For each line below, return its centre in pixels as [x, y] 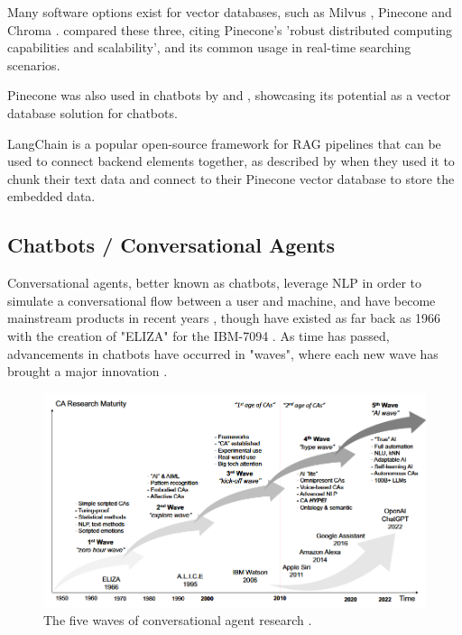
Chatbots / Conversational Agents [171, 245]
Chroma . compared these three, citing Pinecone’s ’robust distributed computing [230, 29]
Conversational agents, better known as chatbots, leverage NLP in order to [214, 283]
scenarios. [34, 64]
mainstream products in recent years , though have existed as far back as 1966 [224, 318]
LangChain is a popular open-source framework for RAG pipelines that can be [224, 143]
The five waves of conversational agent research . [178, 620]
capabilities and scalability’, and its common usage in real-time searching [209, 47]
